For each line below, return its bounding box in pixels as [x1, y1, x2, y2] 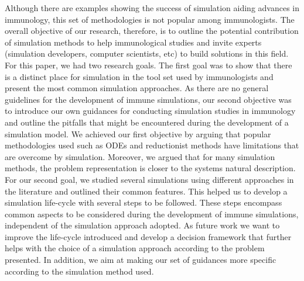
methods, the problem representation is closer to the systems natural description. [5, 162, 296, 174]
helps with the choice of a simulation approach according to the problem [5, 242, 265, 254]
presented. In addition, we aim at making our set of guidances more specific [5, 254, 276, 266]
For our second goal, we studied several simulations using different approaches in [5, 173, 294, 185]
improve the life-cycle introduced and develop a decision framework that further [5, 230, 292, 242]
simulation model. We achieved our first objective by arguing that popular [5, 127, 271, 140]
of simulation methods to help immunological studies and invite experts [5, 36, 262, 48]
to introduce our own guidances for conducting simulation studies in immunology [5, 105, 296, 117]
